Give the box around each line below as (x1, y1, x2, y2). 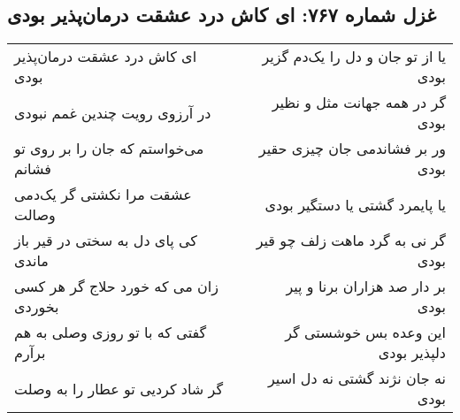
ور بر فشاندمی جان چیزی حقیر (258, 138, 446, 159)
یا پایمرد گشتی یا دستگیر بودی (264, 194, 446, 215)
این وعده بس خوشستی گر (285, 322, 446, 343)
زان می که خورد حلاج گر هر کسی (14, 276, 219, 297)
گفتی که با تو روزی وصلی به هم (14, 322, 207, 343)
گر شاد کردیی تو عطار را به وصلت (14, 378, 224, 399)
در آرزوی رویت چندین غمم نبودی (14, 102, 211, 123)
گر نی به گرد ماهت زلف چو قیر (256, 230, 446, 251)
